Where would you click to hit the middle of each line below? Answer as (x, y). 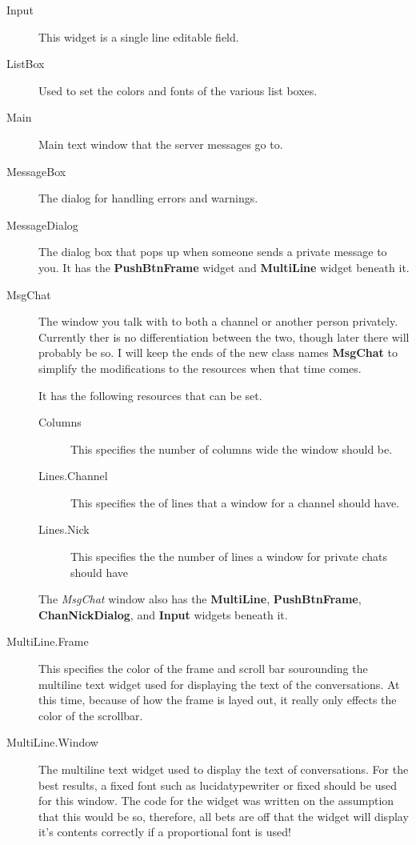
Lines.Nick (64, 529)
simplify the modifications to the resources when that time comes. (200, 368)
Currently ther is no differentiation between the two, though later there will (224, 336)
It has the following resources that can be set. (150, 395)
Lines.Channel (73, 476)
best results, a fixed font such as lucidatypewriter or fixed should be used (218, 785)
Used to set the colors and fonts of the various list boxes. (178, 90)
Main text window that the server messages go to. (161, 144)
